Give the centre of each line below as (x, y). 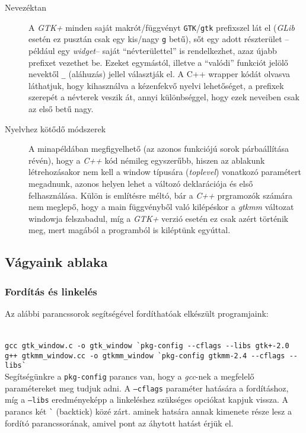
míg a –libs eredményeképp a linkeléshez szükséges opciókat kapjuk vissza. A (147, 399)
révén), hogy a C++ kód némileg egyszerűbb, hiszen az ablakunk (147, 160)
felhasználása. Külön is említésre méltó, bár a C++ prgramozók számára (161, 195)
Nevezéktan (26, 7)
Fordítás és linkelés (51, 291)
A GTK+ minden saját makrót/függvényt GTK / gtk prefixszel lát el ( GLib (162, 27)
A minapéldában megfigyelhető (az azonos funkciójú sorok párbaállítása (159, 149)
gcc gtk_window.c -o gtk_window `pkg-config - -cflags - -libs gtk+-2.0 (147, 346)
